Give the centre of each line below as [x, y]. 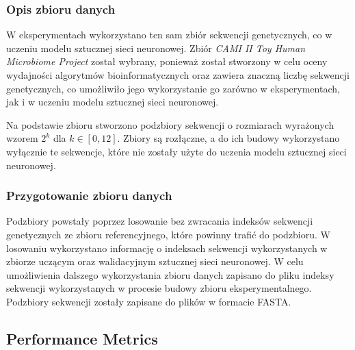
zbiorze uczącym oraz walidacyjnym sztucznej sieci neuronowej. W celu [155, 261]
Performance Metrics [82, 338]
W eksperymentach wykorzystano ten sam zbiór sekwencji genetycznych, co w [169, 35]
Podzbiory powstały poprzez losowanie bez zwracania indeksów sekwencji [160, 221]
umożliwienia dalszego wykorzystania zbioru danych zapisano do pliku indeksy [170, 274]
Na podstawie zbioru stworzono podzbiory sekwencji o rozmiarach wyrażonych [170, 124]
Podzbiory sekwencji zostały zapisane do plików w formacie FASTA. [149, 301]
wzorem [22, 138]
